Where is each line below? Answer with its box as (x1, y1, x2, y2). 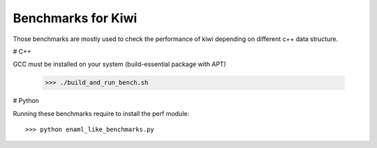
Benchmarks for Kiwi (13, 10, 138, 26)
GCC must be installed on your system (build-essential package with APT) (13, 60, 226, 69)
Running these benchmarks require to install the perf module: (13, 109, 190, 117)
